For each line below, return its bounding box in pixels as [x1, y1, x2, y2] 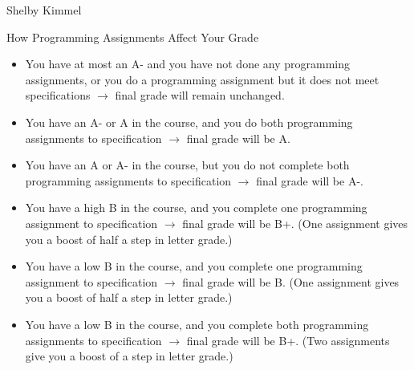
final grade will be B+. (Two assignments [186, 331, 390, 348]
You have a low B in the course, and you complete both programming [25, 315, 369, 332]
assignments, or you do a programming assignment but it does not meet [25, 71, 379, 87]
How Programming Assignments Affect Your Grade [6, 28, 259, 45]
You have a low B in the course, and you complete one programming [25, 258, 363, 274]
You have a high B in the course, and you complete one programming [25, 199, 367, 216]
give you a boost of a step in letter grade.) [25, 348, 233, 364]
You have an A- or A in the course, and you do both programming [25, 113, 353, 130]
